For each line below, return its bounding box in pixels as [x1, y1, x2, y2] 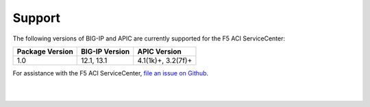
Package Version [16, 47, 73, 56]
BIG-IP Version [81, 47, 130, 56]
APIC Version [137, 47, 182, 56]
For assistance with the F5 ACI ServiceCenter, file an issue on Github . [12, 69, 209, 77]
